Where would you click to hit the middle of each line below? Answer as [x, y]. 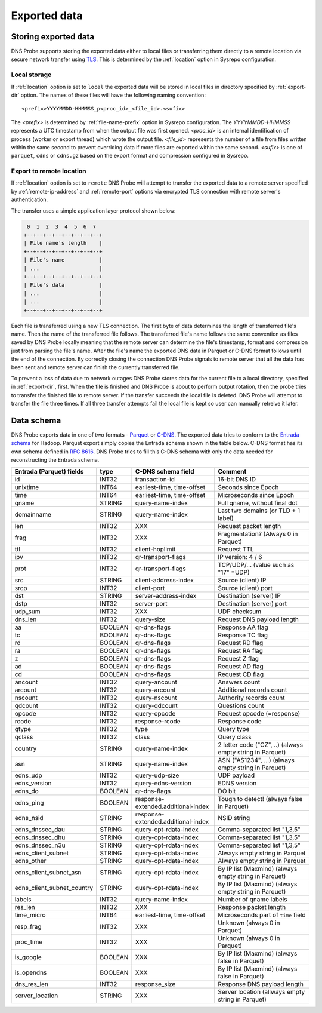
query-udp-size [157, 775]
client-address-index [164, 580]
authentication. [30, 199]
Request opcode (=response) [259, 713]
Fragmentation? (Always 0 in [258, 533]
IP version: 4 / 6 [240, 557]
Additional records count [253, 690]
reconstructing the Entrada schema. [55, 460]
